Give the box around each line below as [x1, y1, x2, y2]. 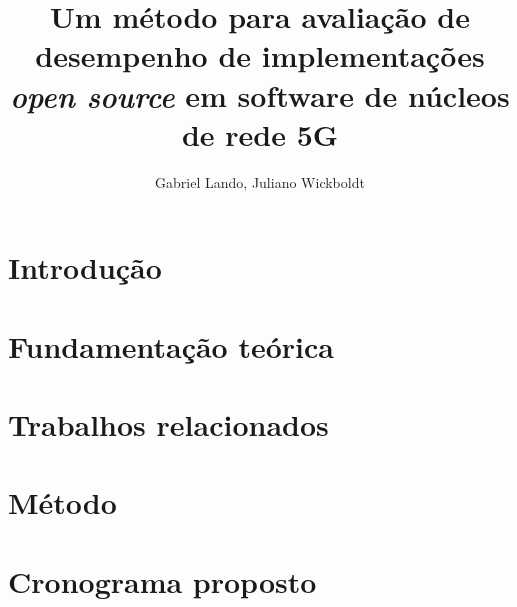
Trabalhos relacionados [8, 404, 329, 445]
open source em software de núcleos [10, 74, 510, 116]
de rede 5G [181, 113, 339, 154]
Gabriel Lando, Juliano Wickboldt [155, 171, 365, 192]
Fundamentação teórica [8, 325, 334, 366]
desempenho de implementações [35, 35, 485, 76]
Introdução [8, 247, 162, 288]
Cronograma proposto [8, 560, 317, 601]
